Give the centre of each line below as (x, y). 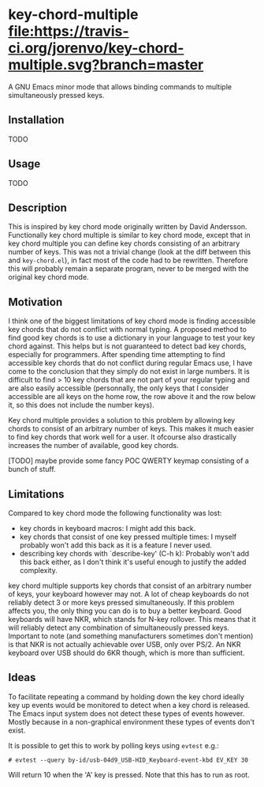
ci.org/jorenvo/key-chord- (96, 48)
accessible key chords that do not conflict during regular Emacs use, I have (130, 363)
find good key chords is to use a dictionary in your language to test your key (132, 338)
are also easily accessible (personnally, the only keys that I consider (119, 388)
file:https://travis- (69, 31)
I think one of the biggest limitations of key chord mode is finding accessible (132, 321)
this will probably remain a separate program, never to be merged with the (128, 269)
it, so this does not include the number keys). (82, 405)
